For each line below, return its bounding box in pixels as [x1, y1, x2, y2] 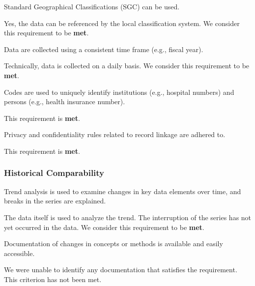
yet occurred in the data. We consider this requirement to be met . [4, 222, 204, 232]
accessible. [4, 248, 35, 258]
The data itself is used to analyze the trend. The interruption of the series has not [4, 212, 252, 222]
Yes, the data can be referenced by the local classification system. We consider [4, 18, 240, 28]
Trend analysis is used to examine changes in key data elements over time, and [4, 186, 241, 196]
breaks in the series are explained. [4, 196, 106, 206]
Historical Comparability [4, 167, 105, 179]
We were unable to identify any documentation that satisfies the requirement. [4, 264, 237, 275]
